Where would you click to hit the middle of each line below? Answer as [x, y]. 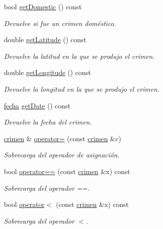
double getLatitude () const [45, 39]
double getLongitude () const [47, 72]
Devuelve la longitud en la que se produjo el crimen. [82, 89]
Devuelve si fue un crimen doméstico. [60, 23]
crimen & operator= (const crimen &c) [63, 138]
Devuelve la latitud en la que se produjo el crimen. [79, 56]
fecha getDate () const [37, 105]
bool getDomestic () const [43, 6]
